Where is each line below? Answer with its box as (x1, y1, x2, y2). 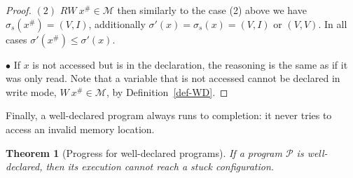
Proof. (6, 3, 32, 17)
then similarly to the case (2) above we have (117, 3, 307, 17)
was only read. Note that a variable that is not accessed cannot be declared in (6, 71, 340, 85)
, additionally (88, 16, 146, 31)
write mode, (6, 84, 57, 99)
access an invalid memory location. (6, 121, 155, 136)
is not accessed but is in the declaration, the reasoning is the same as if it (32, 57, 348, 71)
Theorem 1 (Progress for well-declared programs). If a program (6, 145, 282, 160)
